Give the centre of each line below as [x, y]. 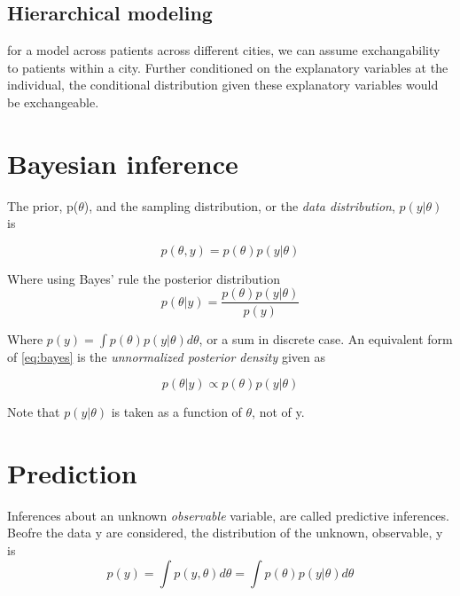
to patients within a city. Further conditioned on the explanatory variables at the [228, 67]
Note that [34, 412]
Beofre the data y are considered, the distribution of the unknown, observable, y [225, 533]
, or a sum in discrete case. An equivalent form [326, 338]
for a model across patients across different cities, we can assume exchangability [224, 50]
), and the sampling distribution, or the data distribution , [239, 205]
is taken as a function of [176, 412]
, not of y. [278, 412]
